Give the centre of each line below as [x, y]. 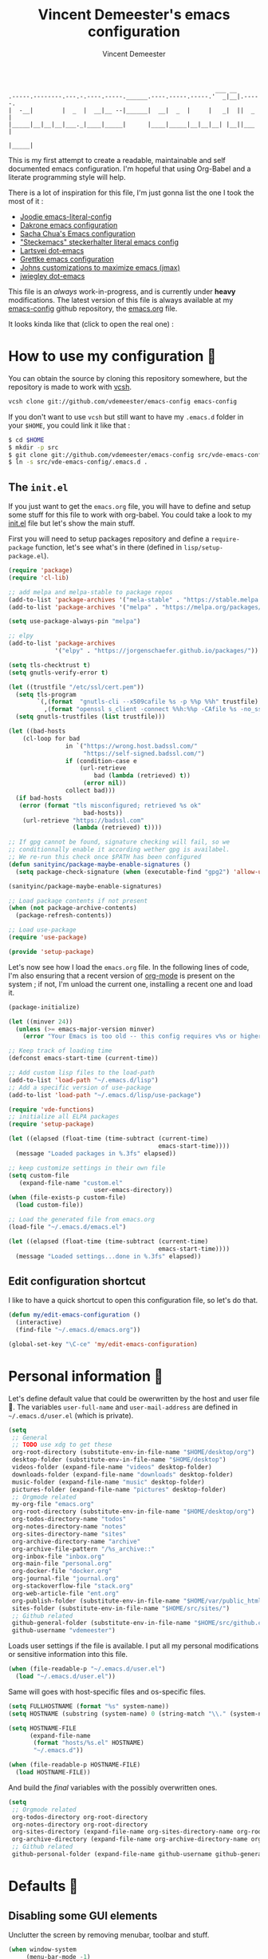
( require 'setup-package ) [51, 1124]
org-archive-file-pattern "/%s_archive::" [83, 1549]
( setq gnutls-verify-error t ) [59, 673]
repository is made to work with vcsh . [70, 387]
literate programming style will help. [67, 177]
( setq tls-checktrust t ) [49, 665]
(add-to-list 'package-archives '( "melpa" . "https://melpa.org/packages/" [137, 607]
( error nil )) [105, 783]
